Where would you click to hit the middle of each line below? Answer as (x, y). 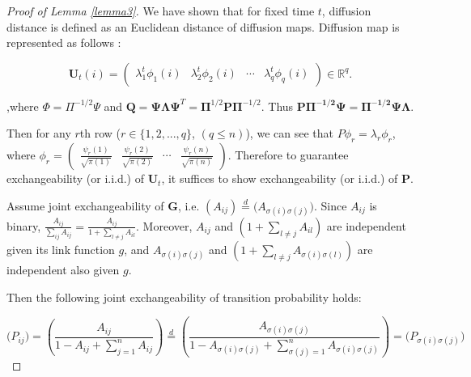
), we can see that (289, 133)
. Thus (277, 106)
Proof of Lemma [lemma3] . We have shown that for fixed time (161, 11)
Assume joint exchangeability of (85, 205)
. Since (330, 205)
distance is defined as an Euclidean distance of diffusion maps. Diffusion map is (203, 26)
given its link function (61, 250)
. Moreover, (164, 225)
